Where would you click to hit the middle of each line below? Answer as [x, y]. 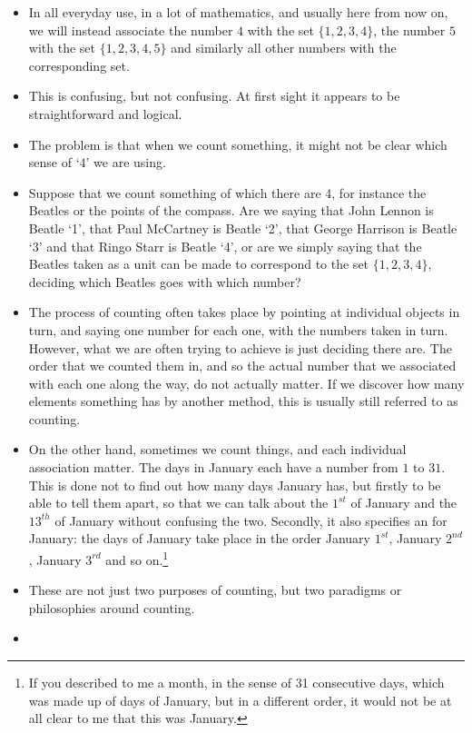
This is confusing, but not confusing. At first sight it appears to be [214, 96]
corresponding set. [79, 65]
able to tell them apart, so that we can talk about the [178, 503]
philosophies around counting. [112, 607]
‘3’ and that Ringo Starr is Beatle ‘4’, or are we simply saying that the [225, 246]
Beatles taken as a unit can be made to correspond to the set [199, 264]
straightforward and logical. [105, 113]
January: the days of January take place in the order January [199, 538]
